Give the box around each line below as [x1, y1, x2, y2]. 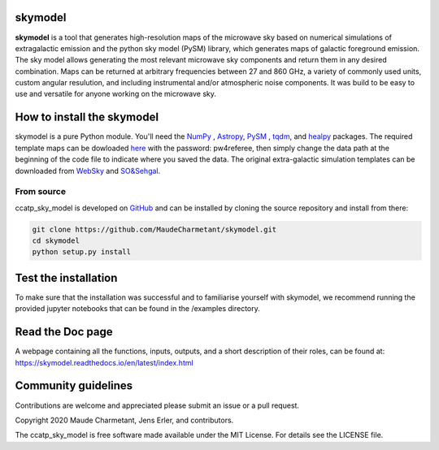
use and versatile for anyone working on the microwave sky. [15, 89, 217, 99]
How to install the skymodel [15, 110, 159, 124]
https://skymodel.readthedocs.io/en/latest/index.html [15, 357, 194, 367]
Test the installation [15, 270, 118, 284]
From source [15, 186, 67, 197]
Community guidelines [15, 379, 133, 393]
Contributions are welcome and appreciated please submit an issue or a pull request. [15, 400, 300, 410]
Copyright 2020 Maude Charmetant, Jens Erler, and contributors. [15, 415, 234, 425]
